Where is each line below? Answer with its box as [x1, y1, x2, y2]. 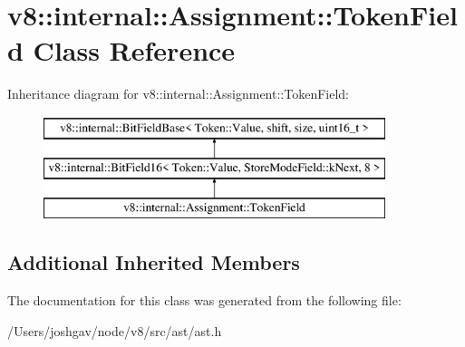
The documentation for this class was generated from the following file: [7, 291, 402, 310]
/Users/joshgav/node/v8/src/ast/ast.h [7, 321, 222, 340]
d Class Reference [7, 32, 236, 69]
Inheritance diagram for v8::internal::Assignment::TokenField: [7, 84, 350, 103]
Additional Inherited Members [7, 248, 300, 276]
